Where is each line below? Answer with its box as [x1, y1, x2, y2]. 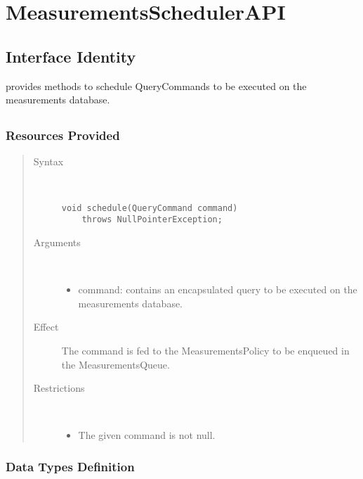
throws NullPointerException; [81, 215, 223, 225]
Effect [33, 319, 59, 334]
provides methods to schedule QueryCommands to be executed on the [6, 78, 307, 93]
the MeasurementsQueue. [61, 357, 170, 371]
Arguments [33, 234, 81, 249]
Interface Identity [6, 45, 136, 67]
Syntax [33, 154, 64, 169]
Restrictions [33, 381, 85, 395]
